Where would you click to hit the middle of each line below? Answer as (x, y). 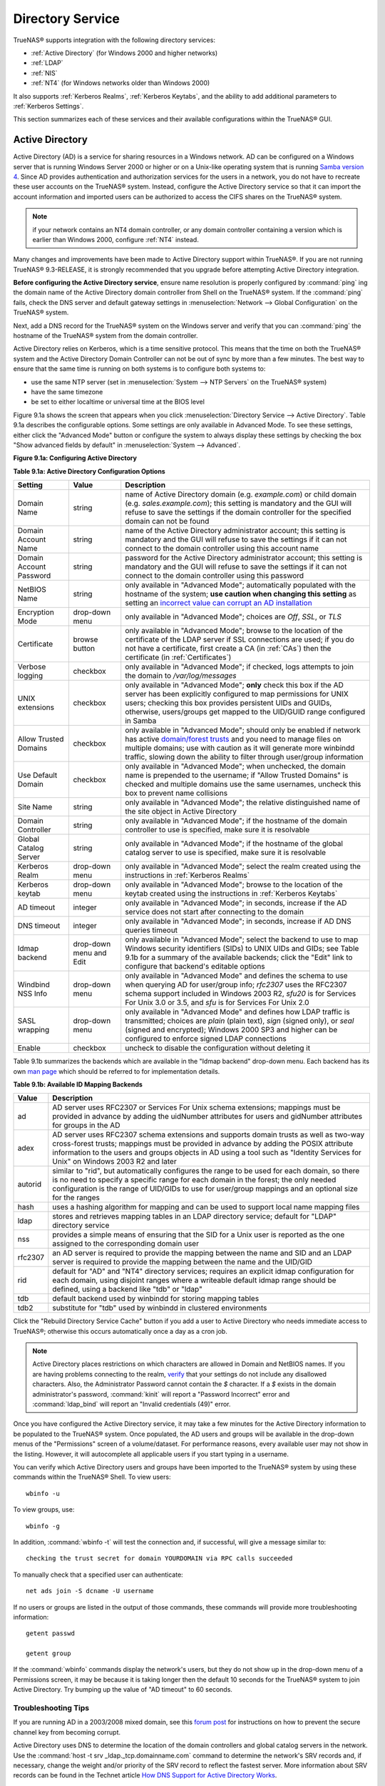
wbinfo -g (43, 1526)
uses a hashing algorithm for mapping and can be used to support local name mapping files (206, 1207)
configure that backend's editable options (195, 967)
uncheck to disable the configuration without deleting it (217, 1048)
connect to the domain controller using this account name (222, 549)
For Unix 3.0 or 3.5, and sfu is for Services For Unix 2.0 (217, 1002)
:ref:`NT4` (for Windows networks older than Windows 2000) (120, 83)
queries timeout (152, 930)
